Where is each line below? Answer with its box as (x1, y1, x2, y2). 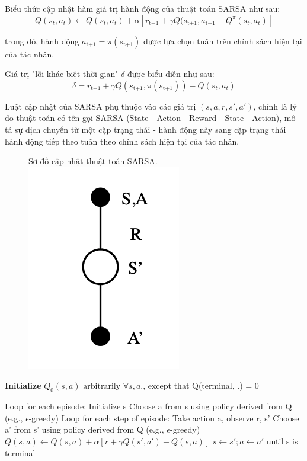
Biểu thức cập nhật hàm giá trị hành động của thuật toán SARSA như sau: (5, 2, 280, 14)
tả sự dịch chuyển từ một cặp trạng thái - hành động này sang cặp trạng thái (5, 123, 286, 135)
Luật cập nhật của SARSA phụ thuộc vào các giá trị (5, 100, 196, 112)
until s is (266, 434, 298, 447)
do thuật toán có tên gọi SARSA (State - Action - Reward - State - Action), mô (5, 111, 296, 124)
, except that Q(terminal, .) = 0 (143, 379, 259, 392)
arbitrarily (83, 382, 121, 391)
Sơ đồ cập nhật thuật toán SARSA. (28, 155, 158, 167)
